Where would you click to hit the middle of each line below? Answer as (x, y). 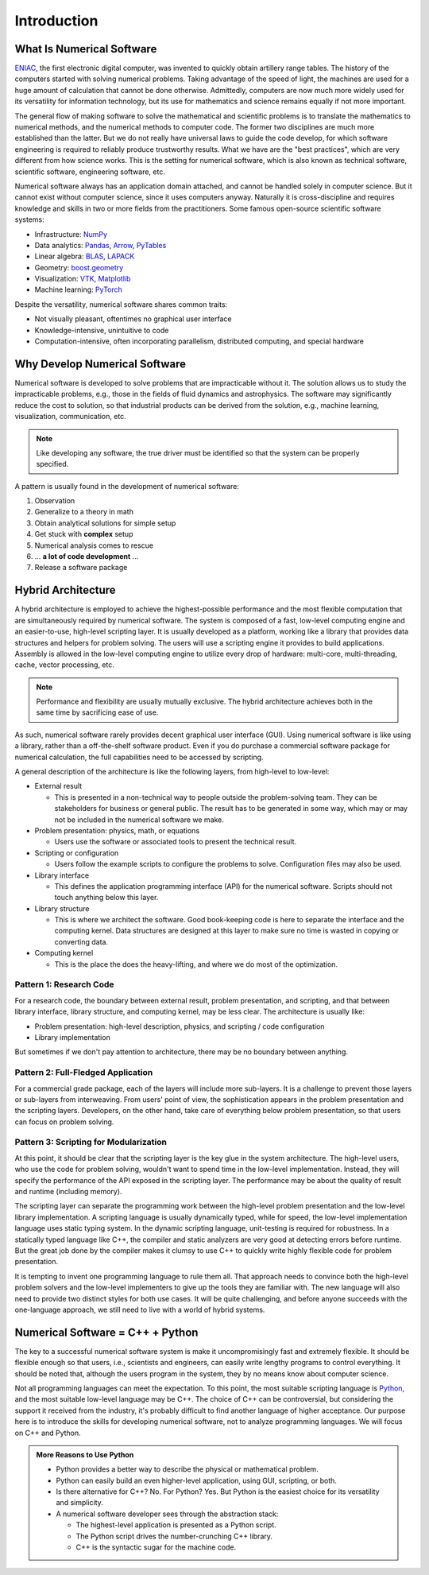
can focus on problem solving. (64, 1122)
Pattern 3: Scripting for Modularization (91, 1142)
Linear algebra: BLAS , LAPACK (85, 256)
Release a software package (81, 568)
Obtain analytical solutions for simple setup (105, 523)
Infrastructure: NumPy (71, 234)
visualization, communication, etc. (70, 417)
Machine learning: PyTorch (79, 289)
